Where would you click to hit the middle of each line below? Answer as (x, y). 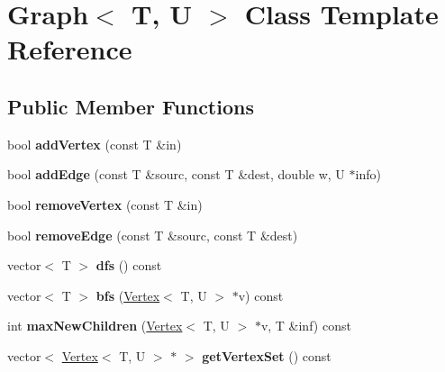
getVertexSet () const (267, 355)
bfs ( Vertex (128, 295)
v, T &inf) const (306, 326)
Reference (70, 49)
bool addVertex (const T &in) (95, 144)
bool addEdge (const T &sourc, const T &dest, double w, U (176, 174)
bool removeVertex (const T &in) (105, 204)
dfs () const (129, 265)
